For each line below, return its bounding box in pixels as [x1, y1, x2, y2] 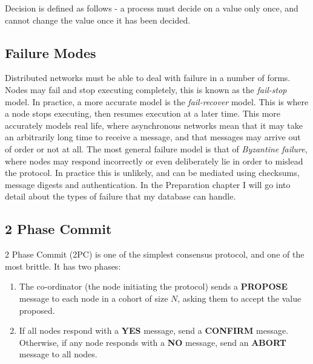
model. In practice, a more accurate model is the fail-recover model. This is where [5, 95, 309, 108]
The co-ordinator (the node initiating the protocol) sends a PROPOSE [19, 280, 288, 293]
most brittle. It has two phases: [5, 259, 121, 272]
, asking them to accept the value [177, 291, 301, 304]
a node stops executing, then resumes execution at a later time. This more [5, 107, 281, 120]
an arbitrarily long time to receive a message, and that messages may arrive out [5, 131, 301, 143]
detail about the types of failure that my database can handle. [5, 190, 236, 203]
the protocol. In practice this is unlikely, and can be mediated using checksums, [5, 166, 300, 179]
